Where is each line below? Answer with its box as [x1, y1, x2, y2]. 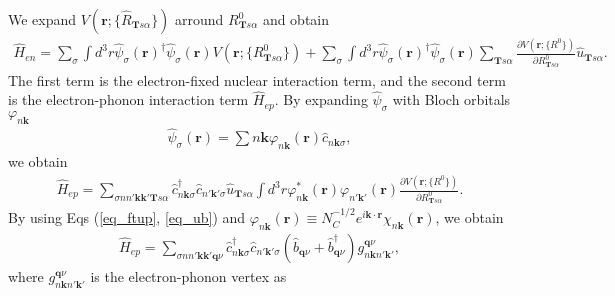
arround [175, 9, 224, 29]
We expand [8, 9, 77, 29]
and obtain [262, 9, 330, 29]
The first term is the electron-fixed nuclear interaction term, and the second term [8, 69, 506, 90]
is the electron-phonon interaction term [8, 89, 249, 110]
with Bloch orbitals [392, 89, 511, 110]
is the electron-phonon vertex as [90, 265, 287, 286]
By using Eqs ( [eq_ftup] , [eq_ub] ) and [8, 207, 246, 228]
